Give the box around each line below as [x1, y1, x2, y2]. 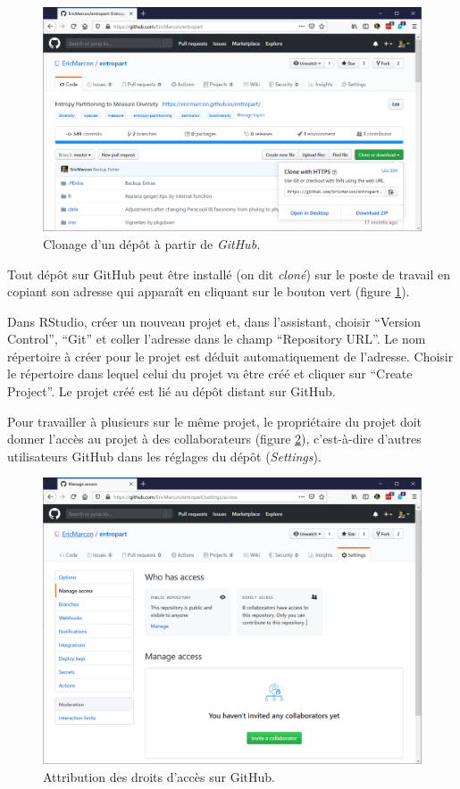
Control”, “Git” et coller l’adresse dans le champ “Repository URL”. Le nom [7, 329, 426, 348]
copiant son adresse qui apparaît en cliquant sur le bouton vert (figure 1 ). [7, 282, 410, 301]
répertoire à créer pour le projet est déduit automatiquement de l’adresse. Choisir [7, 346, 454, 365]
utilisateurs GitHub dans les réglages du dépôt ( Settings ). [7, 446, 322, 465]
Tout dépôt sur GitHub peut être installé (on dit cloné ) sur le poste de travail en [7, 264, 451, 283]
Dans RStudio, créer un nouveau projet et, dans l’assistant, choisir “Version [7, 311, 422, 330]
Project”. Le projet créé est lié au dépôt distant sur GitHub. [7, 382, 336, 401]
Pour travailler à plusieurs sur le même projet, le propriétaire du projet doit [7, 411, 422, 430]
